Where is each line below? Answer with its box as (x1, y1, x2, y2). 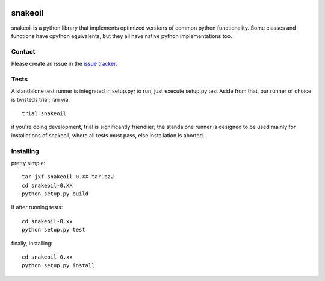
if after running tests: (11, 204, 63, 211)
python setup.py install (22, 262, 95, 269)
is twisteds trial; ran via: (11, 96, 70, 103)
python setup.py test (22, 226, 85, 233)
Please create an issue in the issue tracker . (11, 60, 117, 68)
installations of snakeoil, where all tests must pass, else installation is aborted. (11, 131, 205, 139)
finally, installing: (11, 239, 53, 247)
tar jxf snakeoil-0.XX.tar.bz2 (22, 174, 114, 180)
